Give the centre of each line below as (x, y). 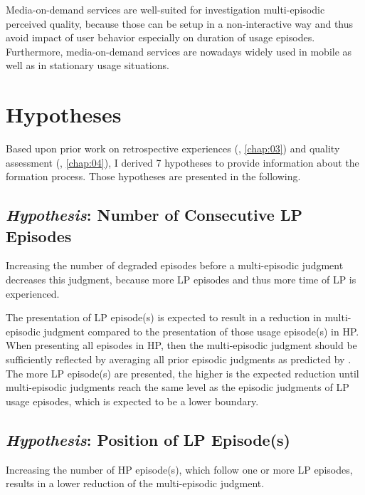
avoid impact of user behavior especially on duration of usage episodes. (160, 37)
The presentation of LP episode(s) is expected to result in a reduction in (164, 317)
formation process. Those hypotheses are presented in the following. (153, 176)
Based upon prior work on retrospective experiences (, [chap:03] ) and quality (173, 148)
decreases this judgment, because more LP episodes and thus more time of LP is (181, 280)
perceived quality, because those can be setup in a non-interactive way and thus (180, 23)
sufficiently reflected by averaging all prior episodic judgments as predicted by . (179, 359)
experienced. (33, 293)
